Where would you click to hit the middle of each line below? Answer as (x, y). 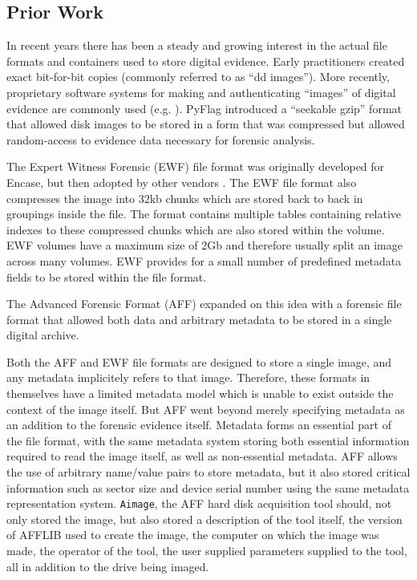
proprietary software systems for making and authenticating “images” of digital (201, 92)
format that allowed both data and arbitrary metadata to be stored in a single (199, 319)
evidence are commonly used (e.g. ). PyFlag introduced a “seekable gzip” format (204, 108)
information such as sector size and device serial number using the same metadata (208, 487)
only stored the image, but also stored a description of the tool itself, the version (204, 519)
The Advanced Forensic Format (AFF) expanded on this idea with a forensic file (204, 304)
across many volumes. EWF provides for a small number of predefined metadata (204, 260)
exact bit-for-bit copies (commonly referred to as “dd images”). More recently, (198, 77)
